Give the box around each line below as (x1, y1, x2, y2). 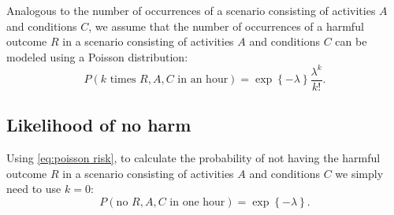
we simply (335, 165, 384, 181)
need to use (6, 180, 61, 197)
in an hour (177, 74, 229, 86)
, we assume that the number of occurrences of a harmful (88, 17, 364, 34)
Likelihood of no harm (6, 113, 191, 137)
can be (335, 33, 367, 50)
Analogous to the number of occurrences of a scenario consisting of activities (6, 2, 376, 18)
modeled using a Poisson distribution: (6, 48, 188, 65)
